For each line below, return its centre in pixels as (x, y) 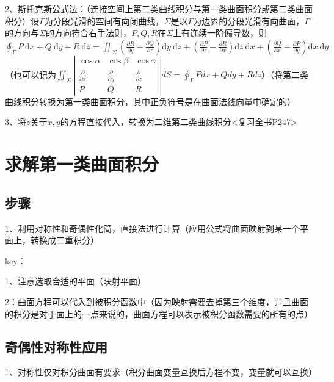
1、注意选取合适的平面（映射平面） (75, 281)
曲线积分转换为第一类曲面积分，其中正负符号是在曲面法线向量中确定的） (150, 101)
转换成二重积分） (64, 240)
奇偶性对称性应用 (56, 346)
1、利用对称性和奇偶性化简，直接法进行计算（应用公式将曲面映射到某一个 (152, 228)
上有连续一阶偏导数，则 (220, 33)
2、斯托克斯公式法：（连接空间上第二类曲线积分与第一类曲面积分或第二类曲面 (159, 9)
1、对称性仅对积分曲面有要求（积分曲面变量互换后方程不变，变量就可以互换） (161, 372)
